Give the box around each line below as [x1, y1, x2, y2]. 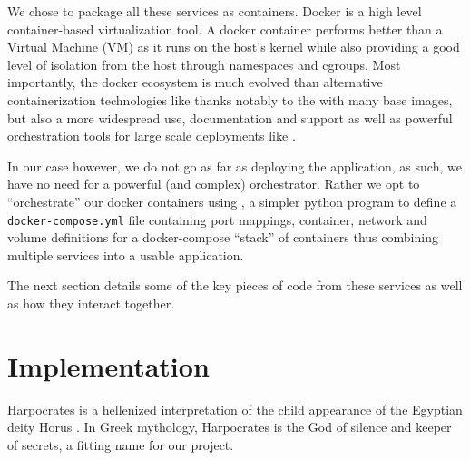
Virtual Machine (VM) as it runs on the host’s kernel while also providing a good [7, 37, 460, 56]
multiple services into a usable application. [7, 245, 244, 264]
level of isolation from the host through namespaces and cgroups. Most [7, 54, 401, 73]
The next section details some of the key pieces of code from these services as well [7, 276, 463, 295]
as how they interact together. [7, 293, 175, 312]
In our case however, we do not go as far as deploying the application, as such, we [7, 156, 462, 175]
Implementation [7, 347, 210, 384]
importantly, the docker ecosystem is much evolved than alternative [7, 73, 383, 92]
